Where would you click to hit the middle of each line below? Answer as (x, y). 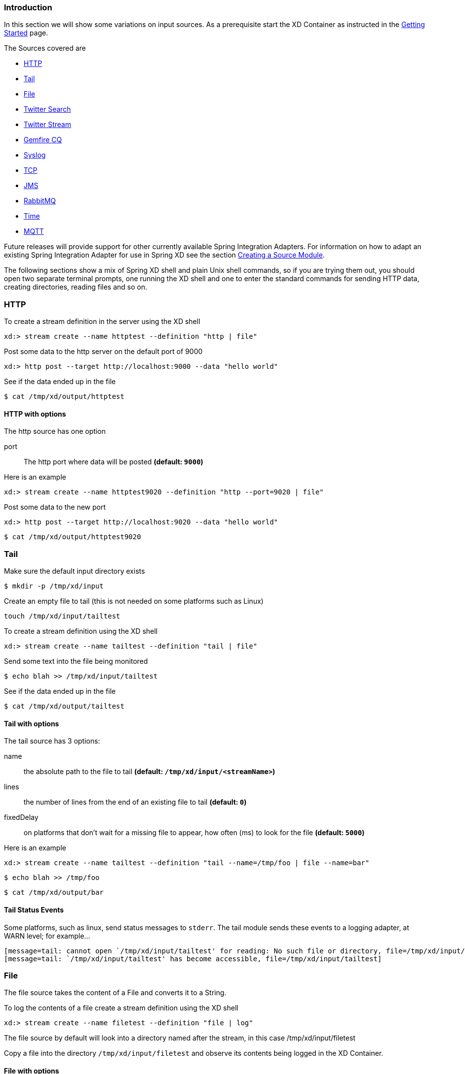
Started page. (26, 33)
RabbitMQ (40, 201)
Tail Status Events (34, 910)
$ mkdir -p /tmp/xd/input (54, 586)
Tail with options (32, 723)
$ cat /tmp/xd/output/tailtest (64, 706)
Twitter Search (47, 109)
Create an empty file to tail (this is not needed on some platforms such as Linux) (134, 601)
